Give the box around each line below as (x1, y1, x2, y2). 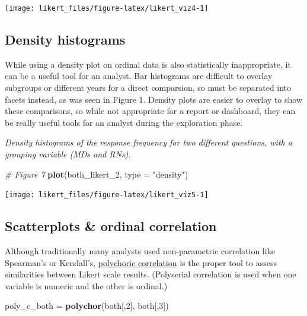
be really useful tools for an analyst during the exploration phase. (5, 116, 243, 128)
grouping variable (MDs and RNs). (5, 148, 131, 160)
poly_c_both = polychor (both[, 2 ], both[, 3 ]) (5, 299, 169, 312)
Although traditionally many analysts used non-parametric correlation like (5, 245, 275, 257)
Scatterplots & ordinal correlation (5, 217, 217, 235)
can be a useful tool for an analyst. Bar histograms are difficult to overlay (5, 69, 273, 82)
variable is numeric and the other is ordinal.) (5, 279, 168, 292)
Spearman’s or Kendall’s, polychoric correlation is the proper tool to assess (5, 256, 277, 268)
